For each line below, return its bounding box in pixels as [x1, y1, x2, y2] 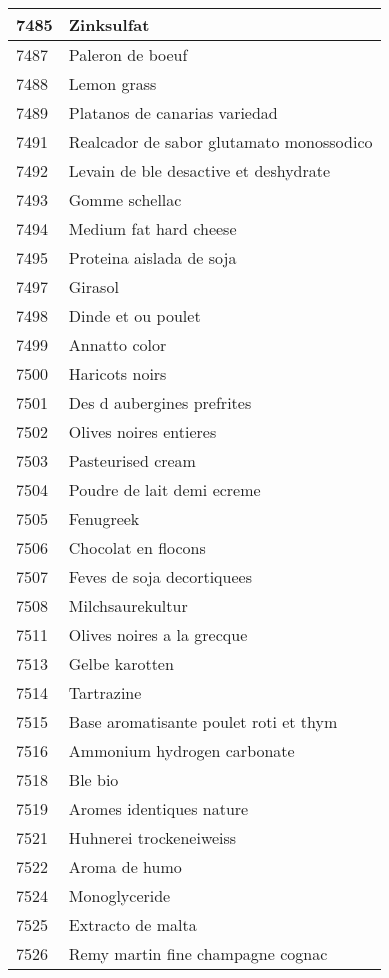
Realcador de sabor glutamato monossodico [68, 130, 373, 153]
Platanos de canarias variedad [68, 101, 278, 124]
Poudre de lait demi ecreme [68, 478, 261, 501]
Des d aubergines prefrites [68, 391, 252, 414]
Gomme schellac [68, 188, 182, 211]
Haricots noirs [68, 362, 167, 385]
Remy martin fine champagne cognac [68, 942, 328, 965]
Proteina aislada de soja [68, 246, 237, 269]
